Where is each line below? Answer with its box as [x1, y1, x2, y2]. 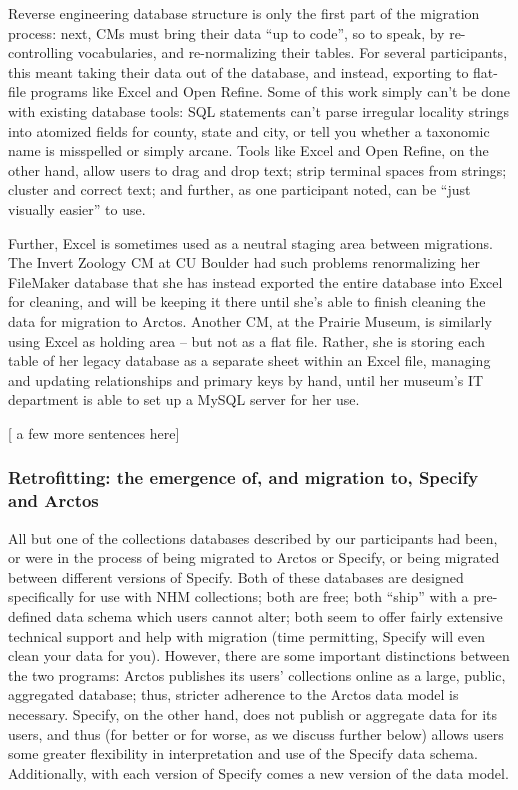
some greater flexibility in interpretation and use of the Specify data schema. [8, 743, 478, 764]
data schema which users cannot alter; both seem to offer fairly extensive [56, 605, 503, 626]
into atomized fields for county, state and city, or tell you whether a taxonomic [8, 120, 490, 141]
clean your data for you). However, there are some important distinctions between [8, 645, 510, 666]
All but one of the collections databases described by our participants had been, [8, 527, 498, 548]
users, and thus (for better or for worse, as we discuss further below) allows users [8, 723, 504, 744]
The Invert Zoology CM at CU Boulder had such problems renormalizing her [8, 252, 480, 273]
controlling [8, 42, 74, 63]
